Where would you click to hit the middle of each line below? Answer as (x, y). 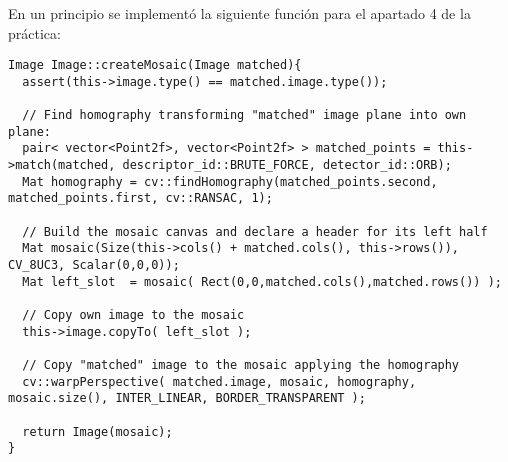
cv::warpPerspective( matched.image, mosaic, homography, (219, 381)
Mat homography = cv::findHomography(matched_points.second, (230, 181)
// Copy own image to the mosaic (133, 315)
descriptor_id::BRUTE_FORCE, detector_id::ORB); (287, 165)
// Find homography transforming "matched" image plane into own (244, 115)
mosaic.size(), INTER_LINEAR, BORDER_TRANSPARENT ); (187, 398)
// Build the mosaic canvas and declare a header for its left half (255, 231)
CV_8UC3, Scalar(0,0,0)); (94, 265)
